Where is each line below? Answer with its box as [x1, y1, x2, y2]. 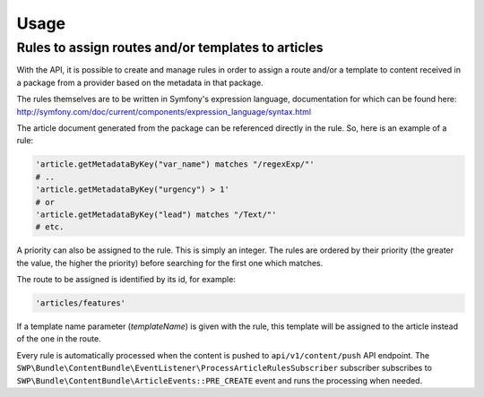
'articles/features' [35, 298, 125, 308]
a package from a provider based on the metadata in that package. [16, 77, 264, 88]
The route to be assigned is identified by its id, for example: [16, 274, 237, 285]
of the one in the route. [16, 333, 102, 344]
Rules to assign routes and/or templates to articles [16, 39, 324, 56]
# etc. [35, 222, 65, 232]
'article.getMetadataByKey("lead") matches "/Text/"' [35, 209, 277, 220]
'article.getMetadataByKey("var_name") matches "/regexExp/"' [35, 160, 315, 169]
